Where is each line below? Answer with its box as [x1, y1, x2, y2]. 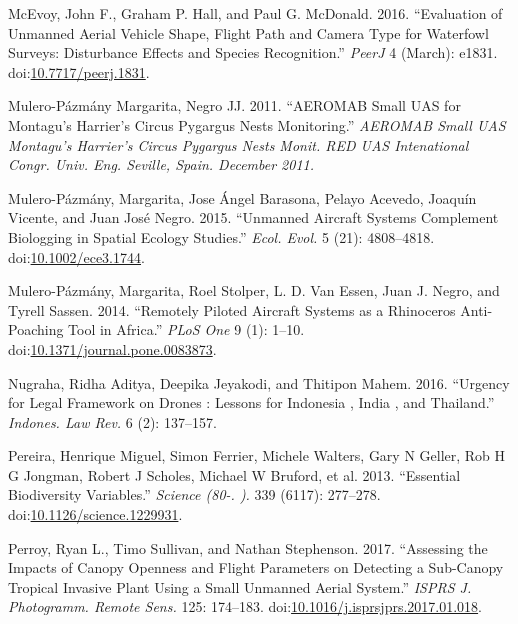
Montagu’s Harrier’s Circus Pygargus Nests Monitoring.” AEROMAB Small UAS [8, 114, 506, 135]
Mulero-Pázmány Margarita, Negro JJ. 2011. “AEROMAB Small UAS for [8, 95, 461, 116]
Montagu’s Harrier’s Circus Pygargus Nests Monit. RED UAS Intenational [8, 134, 469, 155]
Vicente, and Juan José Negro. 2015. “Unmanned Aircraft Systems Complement [8, 207, 499, 228]
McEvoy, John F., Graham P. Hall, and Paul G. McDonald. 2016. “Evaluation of [8, 3, 503, 23]
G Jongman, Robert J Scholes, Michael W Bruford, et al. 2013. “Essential [8, 464, 461, 485]
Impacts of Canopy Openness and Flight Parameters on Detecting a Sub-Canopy [8, 557, 504, 578]
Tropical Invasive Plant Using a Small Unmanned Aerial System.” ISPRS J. [8, 576, 472, 597]
